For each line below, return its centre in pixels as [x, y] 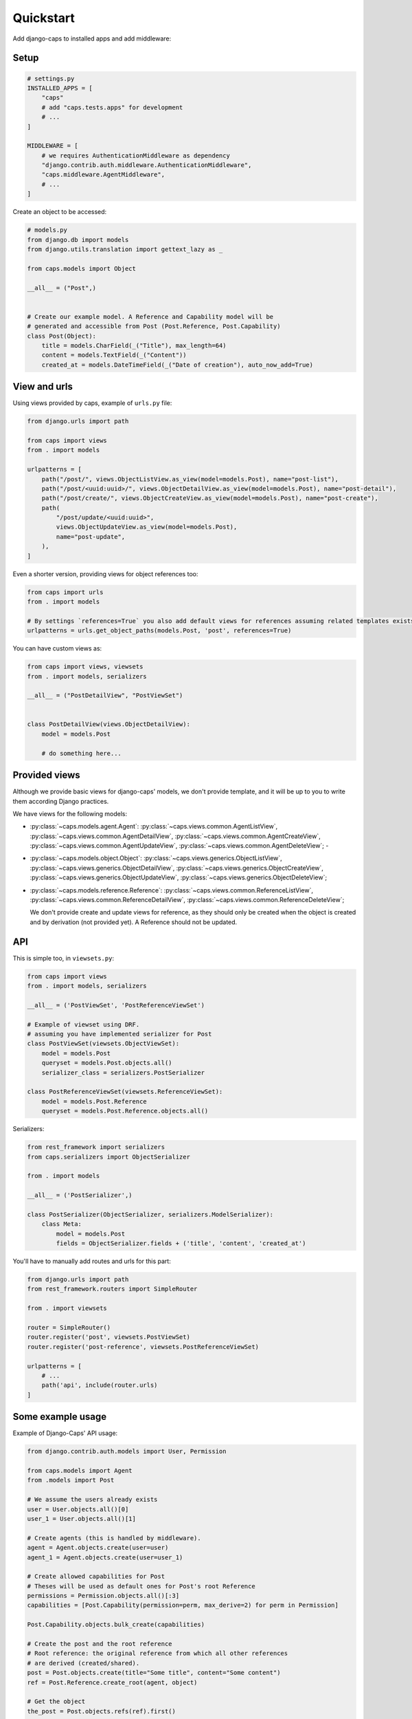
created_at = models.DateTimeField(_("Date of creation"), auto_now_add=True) [178, 365]
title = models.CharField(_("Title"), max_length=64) [134, 345]
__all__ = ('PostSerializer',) [80, 1195]
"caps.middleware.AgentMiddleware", [103, 175]
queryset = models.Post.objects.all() [107, 1063]
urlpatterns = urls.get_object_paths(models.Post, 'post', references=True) [159, 631]
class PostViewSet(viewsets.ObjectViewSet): [103, 1044]
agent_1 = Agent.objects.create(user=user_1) [105, 1557]
